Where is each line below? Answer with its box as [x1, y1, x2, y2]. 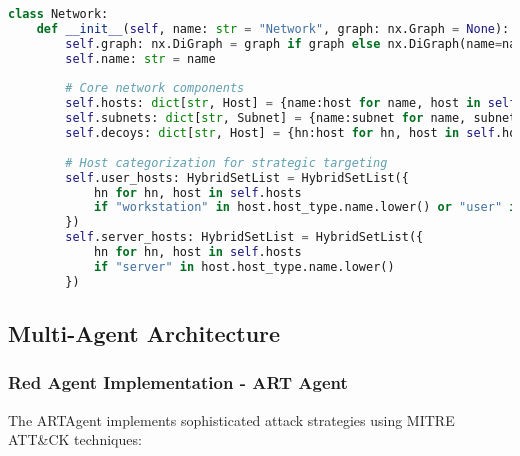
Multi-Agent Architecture [8, 318, 281, 349]
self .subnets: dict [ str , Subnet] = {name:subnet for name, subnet [65, 111, 517, 126]
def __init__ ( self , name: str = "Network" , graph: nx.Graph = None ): [36, 21, 510, 36]
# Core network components [65, 81, 245, 96]
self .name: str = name [65, 51, 216, 66]
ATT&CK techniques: [8, 429, 142, 450]
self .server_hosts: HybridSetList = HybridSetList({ [65, 230, 424, 245]
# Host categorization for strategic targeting [65, 155, 388, 170]
